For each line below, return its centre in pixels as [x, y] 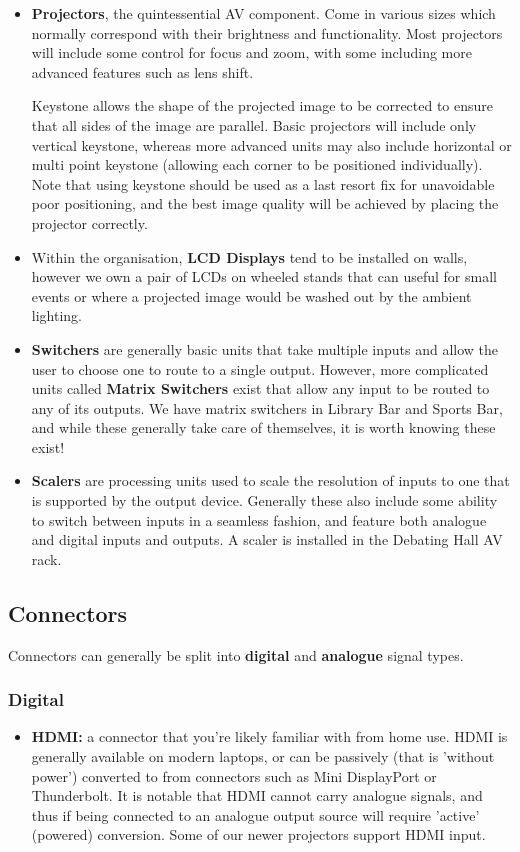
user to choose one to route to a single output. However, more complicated [260, 368]
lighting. [56, 315]
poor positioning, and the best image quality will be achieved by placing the [265, 203]
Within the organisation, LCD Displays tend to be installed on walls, [249, 256]
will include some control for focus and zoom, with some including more [251, 52]
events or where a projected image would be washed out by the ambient [251, 295]
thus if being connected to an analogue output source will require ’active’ [255, 814]
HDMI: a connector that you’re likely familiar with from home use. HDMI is [269, 736]
